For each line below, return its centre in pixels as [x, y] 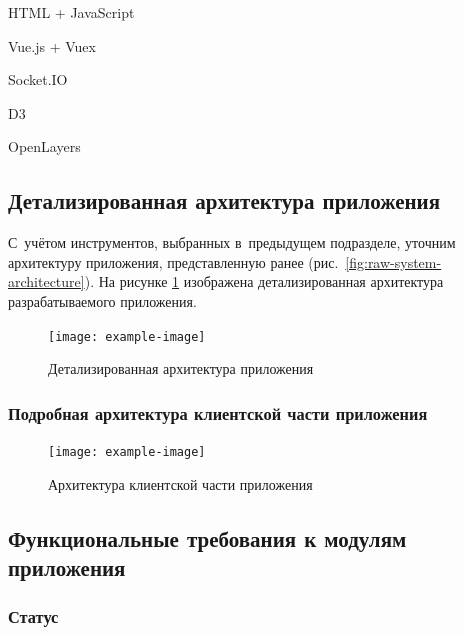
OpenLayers [44, 146]
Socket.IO [38, 79]
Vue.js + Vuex [52, 45]
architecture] [46, 281]
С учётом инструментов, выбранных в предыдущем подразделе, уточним [232, 242]
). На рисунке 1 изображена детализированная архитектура [264, 281]
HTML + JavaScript [71, 12]
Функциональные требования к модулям [207, 537]
